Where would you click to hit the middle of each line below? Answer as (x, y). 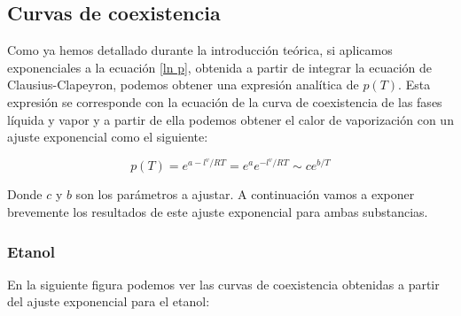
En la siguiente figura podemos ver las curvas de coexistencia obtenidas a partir (223, 284)
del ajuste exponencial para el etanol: (109, 301)
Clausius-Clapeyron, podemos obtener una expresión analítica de (183, 85)
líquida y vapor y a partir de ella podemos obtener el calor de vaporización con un (230, 119)
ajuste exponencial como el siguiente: (108, 137)
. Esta (414, 85)
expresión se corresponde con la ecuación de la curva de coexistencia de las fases (225, 101)
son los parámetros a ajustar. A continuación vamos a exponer (245, 194)
